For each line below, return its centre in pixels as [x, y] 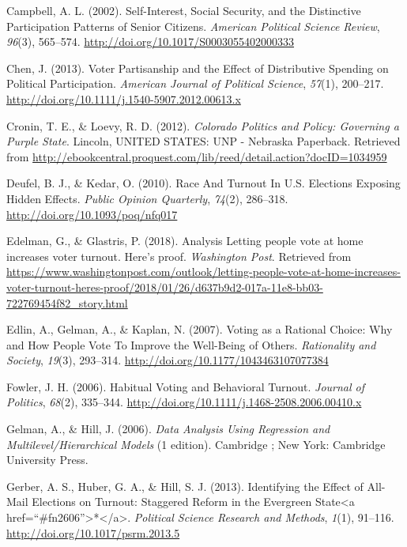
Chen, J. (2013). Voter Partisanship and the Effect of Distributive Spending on [198, 68]
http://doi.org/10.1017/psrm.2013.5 [93, 532]
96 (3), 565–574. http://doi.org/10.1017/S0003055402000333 [151, 41]
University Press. [47, 460]
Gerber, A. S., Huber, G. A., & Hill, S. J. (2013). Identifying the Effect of [185, 486]
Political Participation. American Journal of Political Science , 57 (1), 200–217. [195, 83]
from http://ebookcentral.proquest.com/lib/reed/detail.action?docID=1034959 [197, 156]
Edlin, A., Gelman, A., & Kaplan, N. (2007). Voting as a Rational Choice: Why [200, 329]
